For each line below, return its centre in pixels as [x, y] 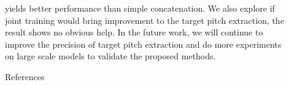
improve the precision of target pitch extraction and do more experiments [143, 44]
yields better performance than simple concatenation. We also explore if [140, 8]
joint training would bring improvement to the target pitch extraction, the [144, 20]
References [25, 76]
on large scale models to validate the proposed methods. [110, 56]
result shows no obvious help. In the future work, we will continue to [134, 32]
